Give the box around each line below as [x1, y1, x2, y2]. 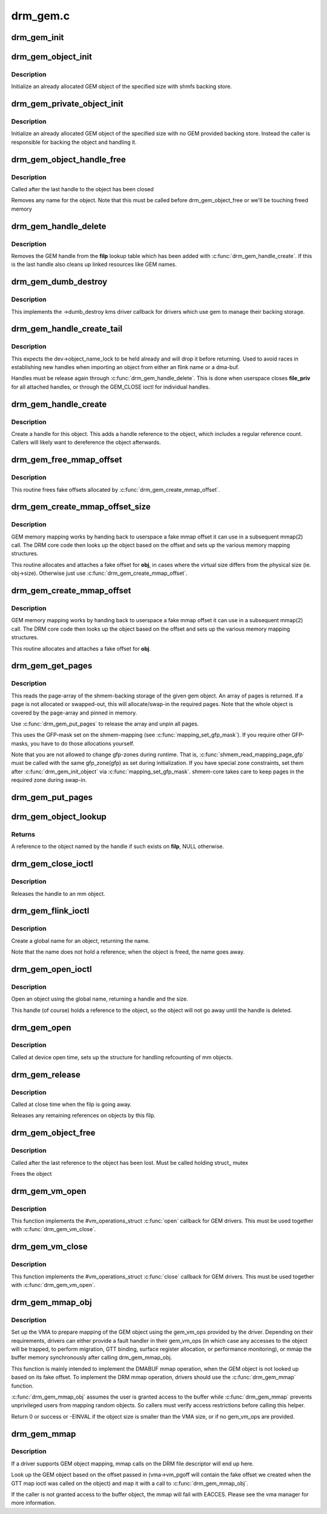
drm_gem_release [11, 1069, 81, 1080]
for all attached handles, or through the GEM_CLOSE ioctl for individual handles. [11, 383, 210, 390]
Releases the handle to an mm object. [11, 890, 105, 897]
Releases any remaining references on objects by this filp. [11, 1112, 156, 1119]
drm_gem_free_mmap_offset [11, 455, 122, 465]
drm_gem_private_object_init [11, 99, 124, 109]
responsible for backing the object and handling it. [11, 138, 137, 146]
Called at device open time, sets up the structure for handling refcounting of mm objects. [11, 1053, 233, 1061]
